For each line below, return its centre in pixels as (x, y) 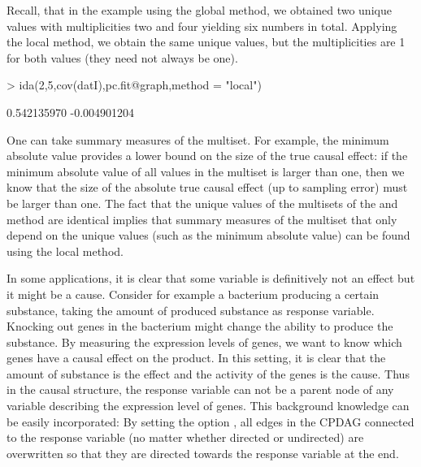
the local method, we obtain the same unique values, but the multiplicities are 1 (206, 42)
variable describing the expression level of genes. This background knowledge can (208, 406)
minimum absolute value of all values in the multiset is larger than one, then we (206, 171)
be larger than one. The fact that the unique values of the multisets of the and (202, 203)
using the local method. (65, 251)
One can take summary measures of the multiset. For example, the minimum (198, 139)
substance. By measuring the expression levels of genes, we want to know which (204, 342)
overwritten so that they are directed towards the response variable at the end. (203, 453)
